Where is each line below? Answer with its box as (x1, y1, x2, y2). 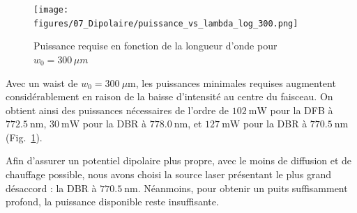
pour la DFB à (270, 102, 333, 117)
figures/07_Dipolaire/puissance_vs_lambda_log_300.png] (33, 18, 298, 29)
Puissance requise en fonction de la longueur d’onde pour (33, 38, 278, 53)
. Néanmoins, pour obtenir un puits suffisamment (137, 180, 348, 195)
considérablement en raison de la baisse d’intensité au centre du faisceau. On (6, 89, 333, 104)
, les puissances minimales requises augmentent (135, 75, 336, 90)
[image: (33, 5, 69, 15)
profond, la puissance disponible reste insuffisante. (6, 194, 219, 209)
